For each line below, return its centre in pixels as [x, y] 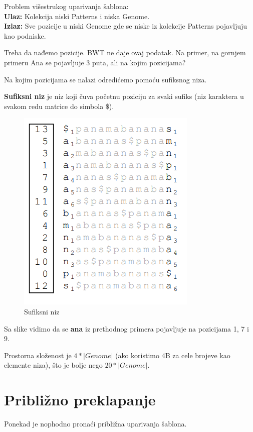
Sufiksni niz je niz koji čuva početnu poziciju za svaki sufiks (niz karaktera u [124, 96]
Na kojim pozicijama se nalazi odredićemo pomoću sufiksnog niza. [105, 79]
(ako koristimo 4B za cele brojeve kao [173, 355]
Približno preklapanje [80, 400]
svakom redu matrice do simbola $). [59, 106]
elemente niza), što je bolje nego [53, 365]
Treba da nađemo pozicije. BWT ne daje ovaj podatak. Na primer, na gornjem [125, 52]
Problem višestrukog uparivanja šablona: [66, 6]
